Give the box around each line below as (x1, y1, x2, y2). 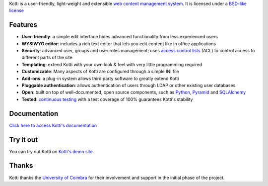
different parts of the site (21, 55, 73, 61)
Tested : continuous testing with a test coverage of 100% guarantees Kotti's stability (21, 96, 193, 102)
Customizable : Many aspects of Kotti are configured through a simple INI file (21, 69, 179, 75)
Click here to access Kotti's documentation (9, 122, 97, 128)
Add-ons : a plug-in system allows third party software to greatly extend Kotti (21, 75, 179, 82)
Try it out (9, 135, 38, 144)
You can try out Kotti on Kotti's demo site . (9, 148, 94, 154)
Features (9, 20, 37, 29)
